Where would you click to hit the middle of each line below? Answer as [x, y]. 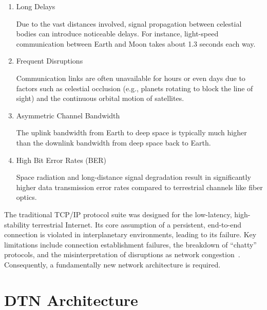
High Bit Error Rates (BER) [61, 160]
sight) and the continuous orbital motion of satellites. [100, 98]
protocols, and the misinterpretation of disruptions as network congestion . [122, 254]
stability [17, 224]
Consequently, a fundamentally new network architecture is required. [112, 264]
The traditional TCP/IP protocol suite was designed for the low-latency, [118, 214]
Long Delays [36, 6]
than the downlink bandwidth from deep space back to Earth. [113, 142]
